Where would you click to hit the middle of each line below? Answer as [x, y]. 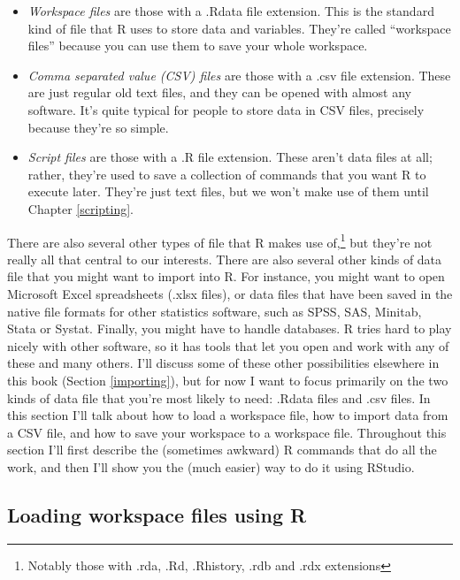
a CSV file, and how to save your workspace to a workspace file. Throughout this [227, 432]
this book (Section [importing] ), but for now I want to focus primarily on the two [228, 380]
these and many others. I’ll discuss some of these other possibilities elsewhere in [223, 363]
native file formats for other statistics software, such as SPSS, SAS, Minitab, [215, 311]
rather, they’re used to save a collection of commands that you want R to [227, 174]
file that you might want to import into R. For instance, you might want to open [226, 276]
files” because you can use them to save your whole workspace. [198, 46]
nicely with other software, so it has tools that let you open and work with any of [228, 345]
